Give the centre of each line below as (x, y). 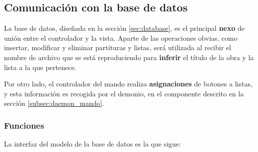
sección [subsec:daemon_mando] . (54, 103)
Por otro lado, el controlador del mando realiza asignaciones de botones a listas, (128, 84)
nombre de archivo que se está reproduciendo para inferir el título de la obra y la (129, 57)
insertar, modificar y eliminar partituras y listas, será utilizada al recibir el (118, 47)
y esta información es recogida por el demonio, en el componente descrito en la (124, 93)
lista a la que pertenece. (40, 67)
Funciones (24, 125)
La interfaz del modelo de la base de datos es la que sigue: (92, 144)
